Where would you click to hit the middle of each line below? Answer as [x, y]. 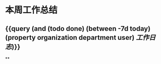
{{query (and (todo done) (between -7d [67, 28]
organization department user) [86, 37]
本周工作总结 [32, 10]
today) [140, 28]
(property [20, 37]
